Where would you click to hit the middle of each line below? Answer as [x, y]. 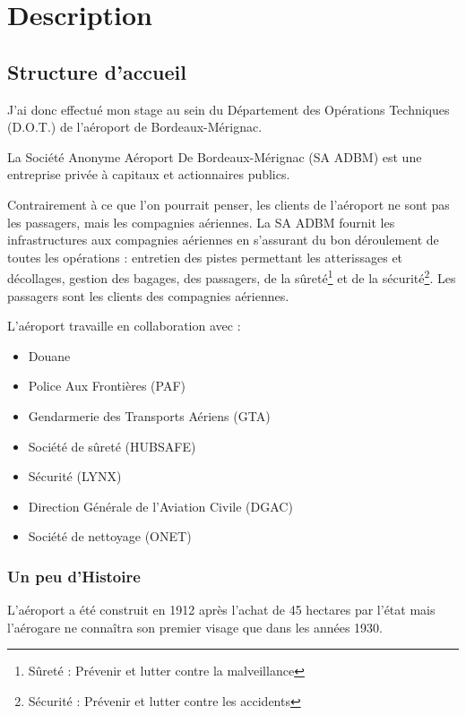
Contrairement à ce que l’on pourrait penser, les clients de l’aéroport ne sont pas [229, 204]
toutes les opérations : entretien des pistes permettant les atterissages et [205, 257]
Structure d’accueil [97, 71]
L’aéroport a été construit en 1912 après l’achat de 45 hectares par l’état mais [221, 610]
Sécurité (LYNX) [75, 476]
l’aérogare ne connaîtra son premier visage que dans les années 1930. [195, 627]
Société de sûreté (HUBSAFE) [112, 446]
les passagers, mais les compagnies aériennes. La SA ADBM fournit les [201, 222]
